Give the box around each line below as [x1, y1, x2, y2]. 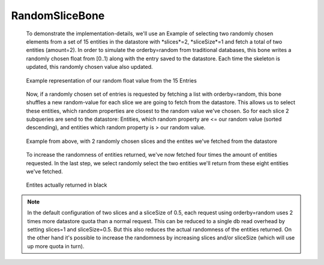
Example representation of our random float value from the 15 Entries [26, 77, 197, 84]
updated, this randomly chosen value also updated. [26, 63, 153, 71]
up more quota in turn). [27, 242, 85, 249]
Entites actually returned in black [26, 181, 107, 188]
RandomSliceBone [11, 9, 105, 22]
